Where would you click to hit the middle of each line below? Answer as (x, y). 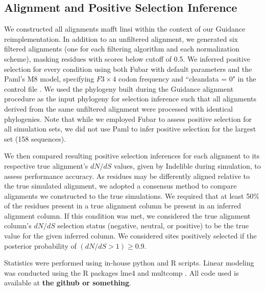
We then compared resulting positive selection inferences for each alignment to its (132, 156)
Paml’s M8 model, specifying (49, 79)
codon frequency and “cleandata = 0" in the (187, 79)
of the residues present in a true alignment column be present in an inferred (123, 206)
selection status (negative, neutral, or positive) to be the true (153, 226)
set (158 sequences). (35, 138)
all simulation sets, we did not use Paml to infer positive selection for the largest (130, 129)
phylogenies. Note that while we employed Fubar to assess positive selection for (128, 118)
